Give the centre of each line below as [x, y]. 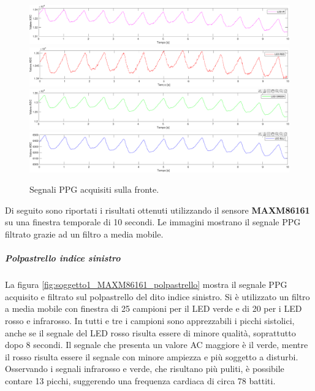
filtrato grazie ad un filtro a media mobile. [84, 234]
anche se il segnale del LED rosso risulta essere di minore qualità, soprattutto [150, 332]
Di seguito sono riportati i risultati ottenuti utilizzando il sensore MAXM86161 [157, 210]
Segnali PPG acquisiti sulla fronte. [94, 189]
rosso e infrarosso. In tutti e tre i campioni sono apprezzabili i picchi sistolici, [150, 320]
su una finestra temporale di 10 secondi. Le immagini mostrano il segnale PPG [153, 222]
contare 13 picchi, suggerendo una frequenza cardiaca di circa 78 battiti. [140, 380]
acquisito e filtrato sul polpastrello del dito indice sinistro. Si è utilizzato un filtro [157, 296]
